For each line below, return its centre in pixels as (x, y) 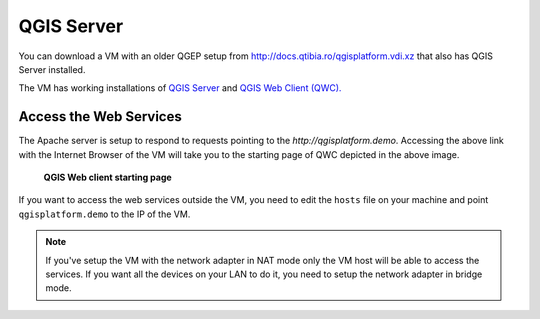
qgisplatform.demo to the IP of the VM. (104, 214)
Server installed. (52, 69)
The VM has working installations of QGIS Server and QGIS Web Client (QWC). (180, 88)
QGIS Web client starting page (107, 177)
